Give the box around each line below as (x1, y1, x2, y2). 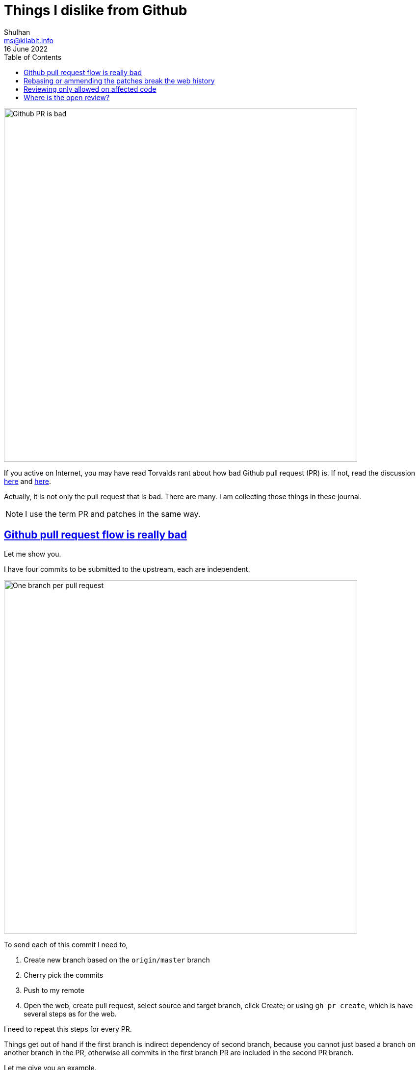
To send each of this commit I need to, (4, 940, 128, 949)
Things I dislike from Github (4, 2, 187, 19)
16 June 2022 (4, 44, 48, 53)
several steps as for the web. (24, 1009, 117, 1018)
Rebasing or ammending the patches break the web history (24, 76, 215, 85)
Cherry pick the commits (24, 970, 104, 979)
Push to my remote (24, 986, 84, 994)
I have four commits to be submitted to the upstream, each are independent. (4, 564, 250, 573)
